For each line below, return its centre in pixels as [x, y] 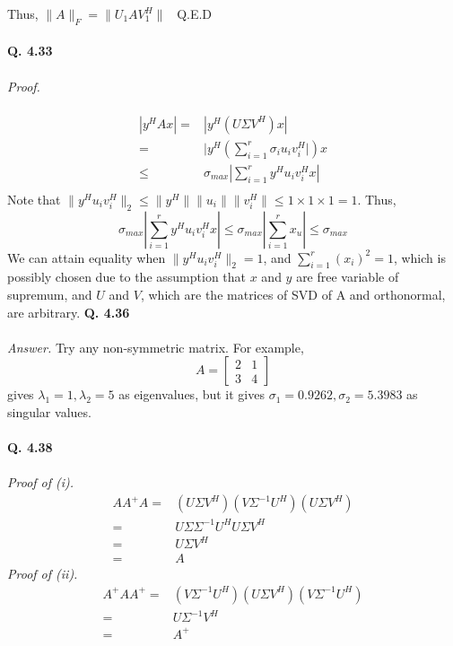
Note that [34, 199]
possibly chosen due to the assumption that [126, 277]
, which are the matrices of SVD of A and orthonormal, [293, 295]
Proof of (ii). [43, 574]
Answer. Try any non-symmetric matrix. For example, [156, 347]
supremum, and [50, 295]
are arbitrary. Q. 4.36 [69, 312]
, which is [419, 257]
